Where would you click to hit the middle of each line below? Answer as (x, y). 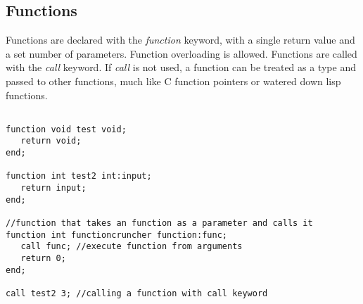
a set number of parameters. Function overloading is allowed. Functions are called (181, 53)
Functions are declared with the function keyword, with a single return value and (180, 40)
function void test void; (66, 129)
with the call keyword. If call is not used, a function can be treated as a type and (181, 67)
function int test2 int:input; (79, 176)
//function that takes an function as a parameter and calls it (159, 223)
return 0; (43, 259)
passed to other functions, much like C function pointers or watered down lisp (173, 81)
